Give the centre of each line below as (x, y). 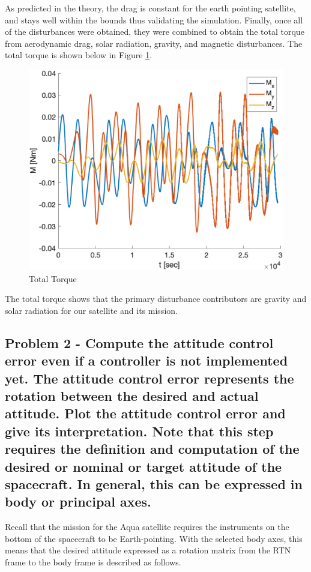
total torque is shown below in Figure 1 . (79, 55)
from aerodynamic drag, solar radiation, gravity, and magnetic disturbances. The (154, 43)
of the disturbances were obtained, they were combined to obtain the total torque (155, 32)
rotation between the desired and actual (132, 396)
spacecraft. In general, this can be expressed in (154, 484)
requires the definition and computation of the (152, 449)
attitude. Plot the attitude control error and (145, 413)
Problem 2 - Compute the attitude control (139, 342)
